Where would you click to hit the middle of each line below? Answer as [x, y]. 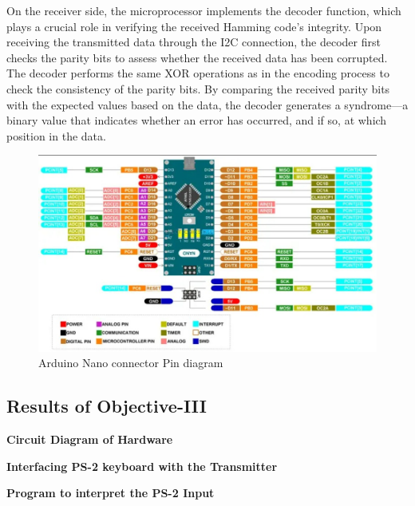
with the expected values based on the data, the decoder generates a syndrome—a [207, 104]
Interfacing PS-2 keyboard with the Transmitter [142, 466]
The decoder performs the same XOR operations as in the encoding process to [198, 73]
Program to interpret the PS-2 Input [111, 493]
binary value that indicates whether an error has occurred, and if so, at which [197, 120]
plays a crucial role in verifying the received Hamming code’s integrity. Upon [194, 26]
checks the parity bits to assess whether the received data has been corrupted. [197, 57]
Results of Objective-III [107, 406]
